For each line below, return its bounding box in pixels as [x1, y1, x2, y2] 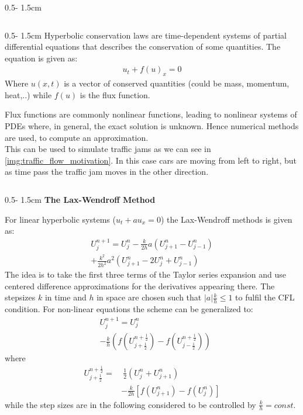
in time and [44, 291, 87, 303]
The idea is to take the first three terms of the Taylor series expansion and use [5, 268, 286, 281]
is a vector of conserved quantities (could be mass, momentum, [64, 77, 290, 89]
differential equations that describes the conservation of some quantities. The [5, 40, 281, 53]
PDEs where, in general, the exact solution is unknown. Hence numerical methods [5, 119, 299, 132]
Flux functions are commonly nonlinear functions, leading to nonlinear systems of [5, 108, 297, 120]
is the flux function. [80, 88, 150, 101]
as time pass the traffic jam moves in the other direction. [5, 165, 209, 178]
